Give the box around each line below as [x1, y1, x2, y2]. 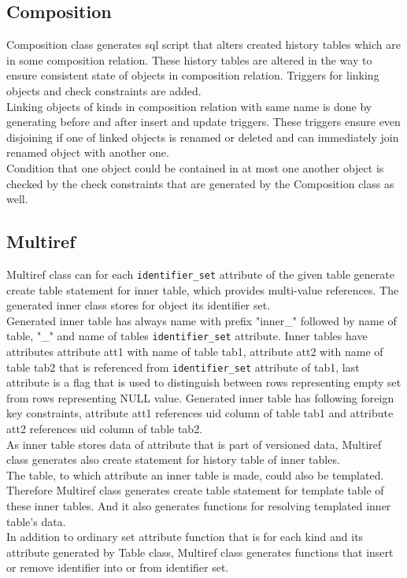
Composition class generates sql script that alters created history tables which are [6, 36, 401, 53]
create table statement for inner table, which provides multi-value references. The [6, 281, 399, 298]
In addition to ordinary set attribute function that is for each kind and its [6, 528, 364, 545]
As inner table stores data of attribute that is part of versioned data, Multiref [6, 435, 382, 452]
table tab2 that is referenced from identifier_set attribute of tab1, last [6, 358, 360, 375]
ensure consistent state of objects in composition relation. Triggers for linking [6, 67, 379, 83]
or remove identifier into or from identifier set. [6, 559, 229, 576]
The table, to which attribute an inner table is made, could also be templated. [6, 466, 384, 483]
